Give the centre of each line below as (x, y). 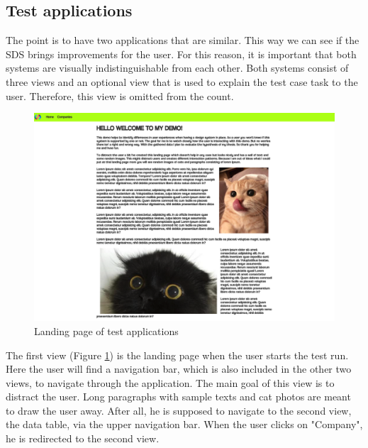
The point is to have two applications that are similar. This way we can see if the (183, 40)
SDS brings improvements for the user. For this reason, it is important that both (181, 54)
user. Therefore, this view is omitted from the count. (120, 95)
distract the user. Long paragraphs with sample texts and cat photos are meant (178, 397)
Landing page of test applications (106, 330)
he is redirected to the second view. (83, 438)
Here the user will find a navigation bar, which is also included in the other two (179, 369)
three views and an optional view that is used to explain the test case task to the (182, 81)
